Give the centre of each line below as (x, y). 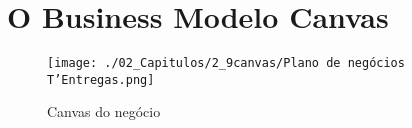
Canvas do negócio (104, 111)
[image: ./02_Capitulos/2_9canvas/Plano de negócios (226, 63)
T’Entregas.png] (101, 79)
